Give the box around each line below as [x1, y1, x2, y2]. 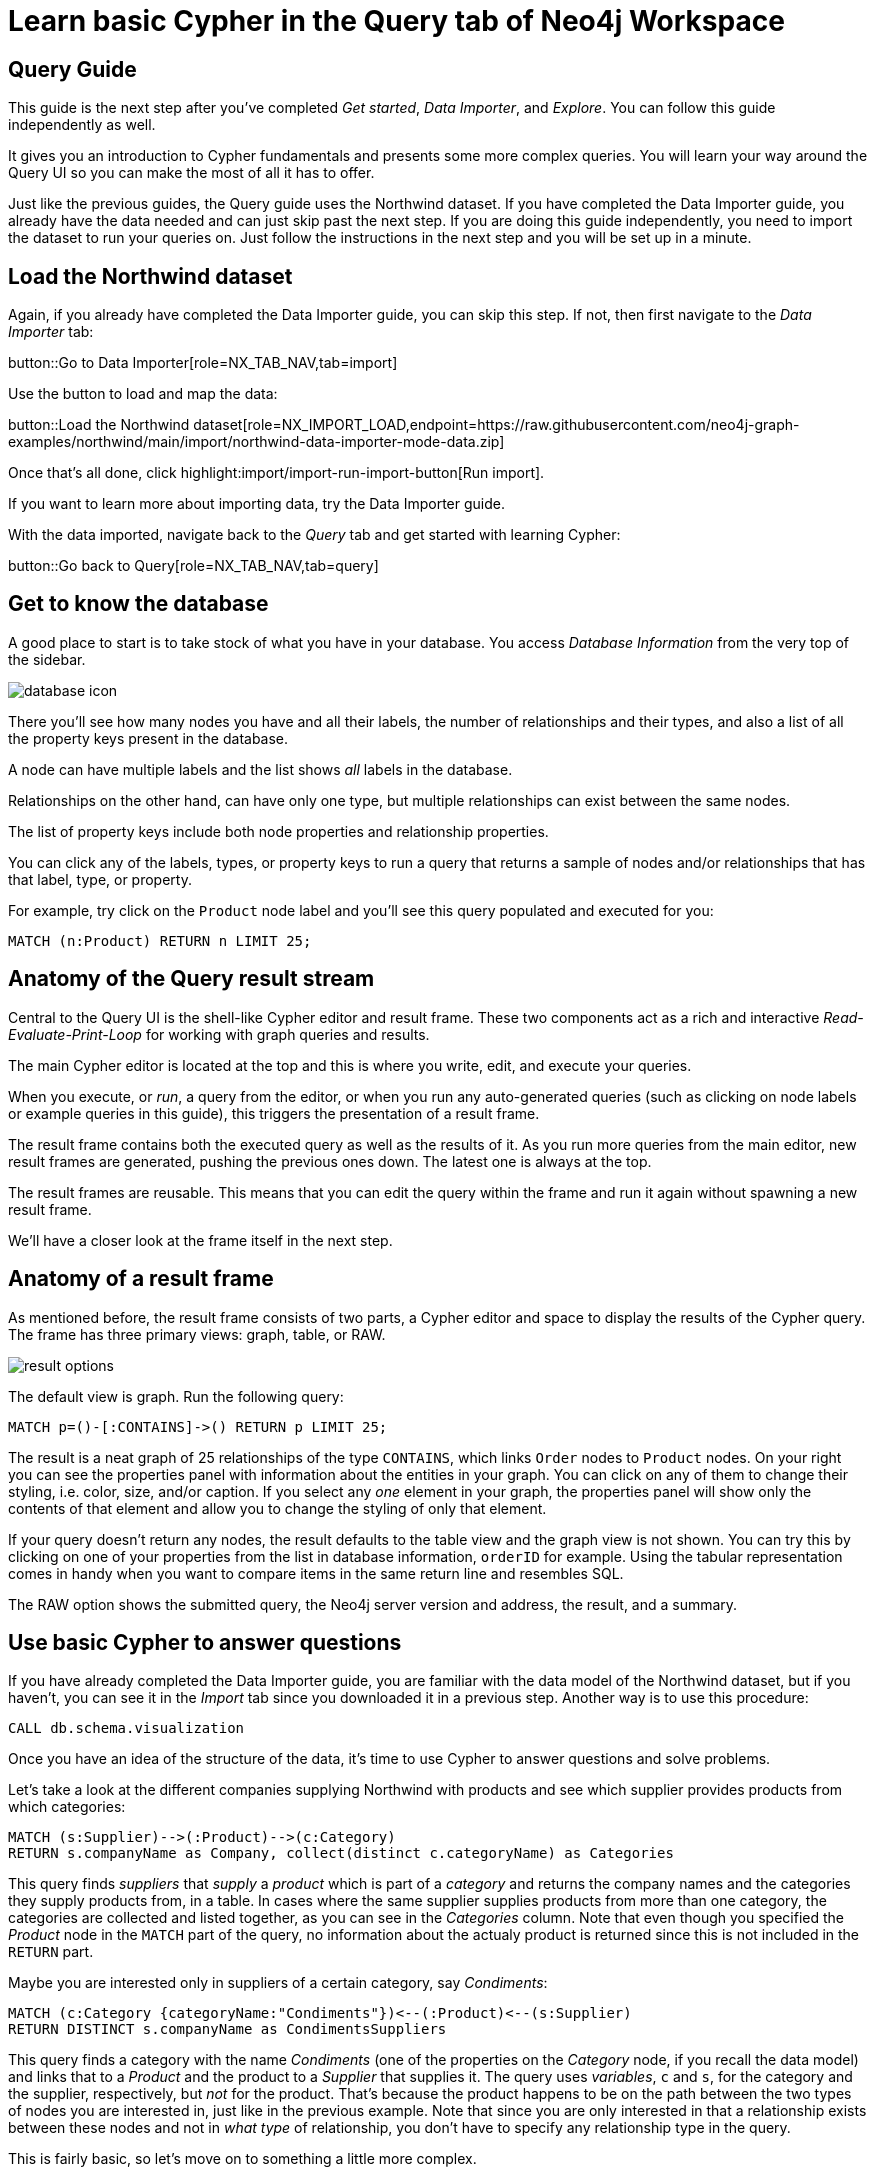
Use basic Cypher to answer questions [8, 1629, 402, 1655]
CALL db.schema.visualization [8, 1720, 245, 1737]
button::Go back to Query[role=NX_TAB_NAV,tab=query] [8, 557, 379, 575]
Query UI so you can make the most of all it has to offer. [8, 164, 375, 182]
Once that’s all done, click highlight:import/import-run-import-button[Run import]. [8, 464, 545, 482]
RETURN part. [8, 1943, 94, 1961]
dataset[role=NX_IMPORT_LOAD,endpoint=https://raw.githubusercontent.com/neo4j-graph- [193, 416, 800, 434]
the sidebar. [8, 650, 86, 668]
